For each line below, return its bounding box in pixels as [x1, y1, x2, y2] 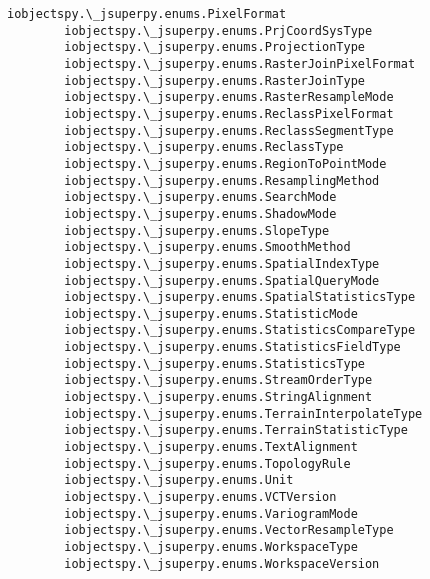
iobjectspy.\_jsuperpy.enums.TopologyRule [64, 456, 351, 471]
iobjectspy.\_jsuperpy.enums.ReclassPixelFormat [64, 106, 394, 121]
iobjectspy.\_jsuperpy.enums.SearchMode [64, 190, 337, 205]
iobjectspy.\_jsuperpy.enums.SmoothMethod [64, 240, 351, 255]
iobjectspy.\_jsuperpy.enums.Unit [64, 473, 294, 488]
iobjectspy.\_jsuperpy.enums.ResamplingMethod [64, 173, 380, 188]
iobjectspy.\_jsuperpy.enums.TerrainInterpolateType [64, 406, 423, 421]
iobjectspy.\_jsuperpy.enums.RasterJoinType [64, 73, 365, 88]
